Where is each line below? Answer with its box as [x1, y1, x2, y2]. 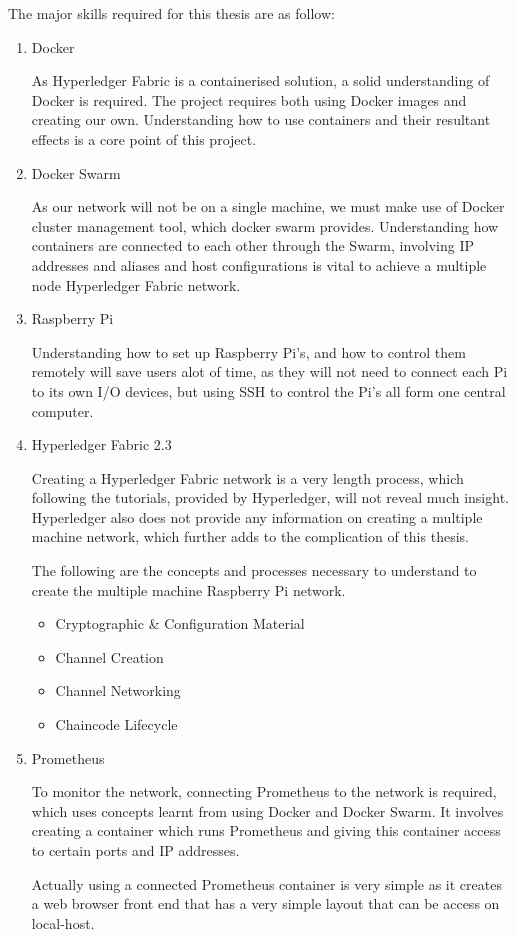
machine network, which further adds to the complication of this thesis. [31, 526, 469, 547]
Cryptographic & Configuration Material [55, 613, 305, 634]
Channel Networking [55, 680, 181, 701]
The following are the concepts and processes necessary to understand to [31, 560, 477, 581]
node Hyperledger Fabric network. [31, 274, 241, 295]
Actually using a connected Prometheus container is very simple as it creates [31, 873, 502, 894]
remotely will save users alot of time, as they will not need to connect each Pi [31, 361, 508, 382]
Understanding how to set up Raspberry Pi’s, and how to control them [31, 341, 466, 362]
